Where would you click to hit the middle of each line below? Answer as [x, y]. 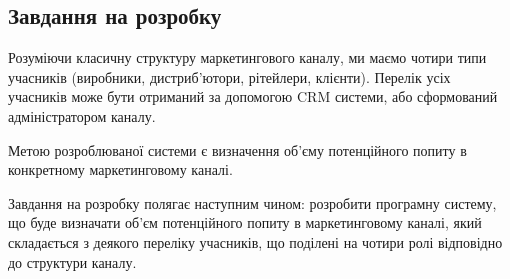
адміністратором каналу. [82, 115]
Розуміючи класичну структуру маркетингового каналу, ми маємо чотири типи [247, 57]
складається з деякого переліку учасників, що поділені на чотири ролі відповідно [255, 241]
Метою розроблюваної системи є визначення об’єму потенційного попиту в [237, 149]
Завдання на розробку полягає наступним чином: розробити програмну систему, [252, 202]
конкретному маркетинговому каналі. [120, 169]
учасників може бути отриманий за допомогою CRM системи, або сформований [253, 96]
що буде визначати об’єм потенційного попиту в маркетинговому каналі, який [245, 222]
